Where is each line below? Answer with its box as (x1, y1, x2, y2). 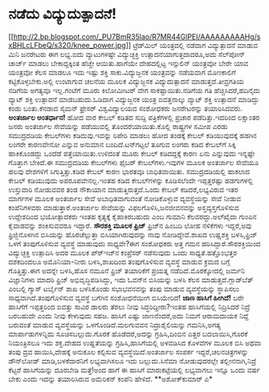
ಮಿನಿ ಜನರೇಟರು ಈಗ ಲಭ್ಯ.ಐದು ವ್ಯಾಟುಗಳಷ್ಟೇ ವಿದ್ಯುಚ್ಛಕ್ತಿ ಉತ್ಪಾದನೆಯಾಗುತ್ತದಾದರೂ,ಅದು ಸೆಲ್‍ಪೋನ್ (8, 49, 246, 59)
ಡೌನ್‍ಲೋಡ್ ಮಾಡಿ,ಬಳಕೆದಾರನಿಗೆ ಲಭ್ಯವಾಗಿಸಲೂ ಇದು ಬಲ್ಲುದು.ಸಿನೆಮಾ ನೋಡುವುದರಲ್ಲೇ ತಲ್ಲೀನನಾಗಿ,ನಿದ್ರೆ (8, 356, 257, 366)
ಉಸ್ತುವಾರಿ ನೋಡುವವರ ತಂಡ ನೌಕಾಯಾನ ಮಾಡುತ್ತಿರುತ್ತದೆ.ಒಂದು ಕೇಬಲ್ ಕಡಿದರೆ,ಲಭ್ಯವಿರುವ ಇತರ (8, 184, 238, 194)
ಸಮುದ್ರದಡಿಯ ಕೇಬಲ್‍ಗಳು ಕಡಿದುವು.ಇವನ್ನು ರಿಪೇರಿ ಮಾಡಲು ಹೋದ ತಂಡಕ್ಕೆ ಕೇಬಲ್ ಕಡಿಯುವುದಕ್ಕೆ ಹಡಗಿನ (8, 130, 257, 140)
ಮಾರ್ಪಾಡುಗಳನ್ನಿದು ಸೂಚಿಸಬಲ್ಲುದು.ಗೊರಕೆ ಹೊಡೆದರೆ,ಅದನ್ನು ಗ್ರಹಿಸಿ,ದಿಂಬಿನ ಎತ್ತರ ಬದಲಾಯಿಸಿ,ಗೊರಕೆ (8, 329, 248, 338)
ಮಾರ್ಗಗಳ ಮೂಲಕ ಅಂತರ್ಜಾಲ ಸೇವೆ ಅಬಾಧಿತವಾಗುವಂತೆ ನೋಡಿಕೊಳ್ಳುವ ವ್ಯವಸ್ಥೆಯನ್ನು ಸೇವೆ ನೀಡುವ (8, 193, 242, 203)
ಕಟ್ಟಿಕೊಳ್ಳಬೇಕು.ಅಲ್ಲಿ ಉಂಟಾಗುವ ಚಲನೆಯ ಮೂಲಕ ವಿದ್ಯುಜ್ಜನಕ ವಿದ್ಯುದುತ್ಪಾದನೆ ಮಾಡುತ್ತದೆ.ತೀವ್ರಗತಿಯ (8, 76, 245, 86)
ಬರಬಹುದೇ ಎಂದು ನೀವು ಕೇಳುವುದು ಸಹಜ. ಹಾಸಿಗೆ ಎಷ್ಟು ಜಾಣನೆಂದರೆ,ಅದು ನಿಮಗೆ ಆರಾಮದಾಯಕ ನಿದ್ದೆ (8, 310, 249, 321)
